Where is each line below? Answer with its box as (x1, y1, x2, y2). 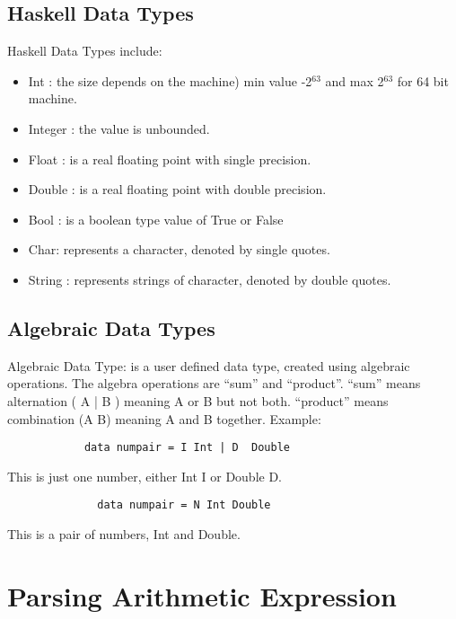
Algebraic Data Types (7, 314, 215, 341)
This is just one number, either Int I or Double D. (7, 466, 283, 485)
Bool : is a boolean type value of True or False (28, 209, 284, 228)
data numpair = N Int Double (97, 499, 271, 512)
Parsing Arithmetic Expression (7, 577, 397, 614)
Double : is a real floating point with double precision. (28, 180, 327, 199)
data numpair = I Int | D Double (83, 441, 290, 455)
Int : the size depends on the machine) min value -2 (28, 71, 312, 90)
